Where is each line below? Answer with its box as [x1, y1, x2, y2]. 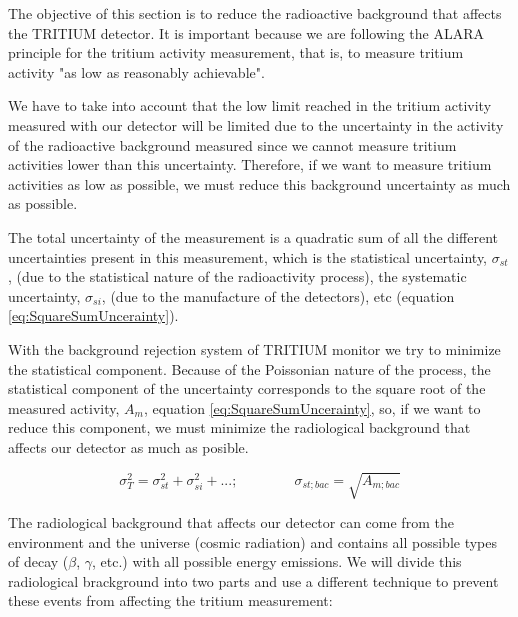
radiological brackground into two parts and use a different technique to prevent [8, 570, 499, 591]
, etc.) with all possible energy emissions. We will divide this [92, 551, 462, 572]
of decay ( [8, 551, 69, 572]
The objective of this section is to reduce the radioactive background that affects [8, 3, 502, 23]
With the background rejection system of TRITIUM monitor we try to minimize [8, 338, 501, 359]
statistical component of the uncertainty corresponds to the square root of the [8, 378, 486, 399]
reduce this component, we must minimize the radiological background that [8, 417, 471, 438]
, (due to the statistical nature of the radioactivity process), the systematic [8, 266, 467, 287]
